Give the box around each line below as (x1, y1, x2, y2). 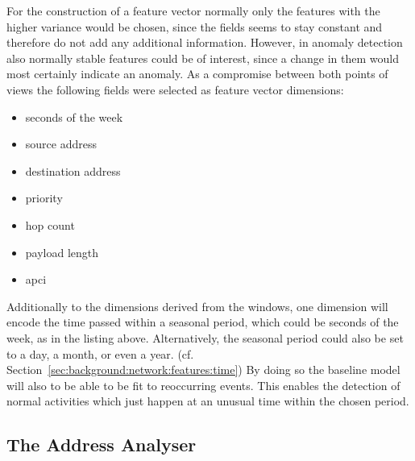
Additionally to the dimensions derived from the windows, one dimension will (6, 297, 388, 314)
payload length (25, 243, 99, 260)
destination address (25, 162, 121, 179)
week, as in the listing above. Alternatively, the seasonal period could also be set (6, 329, 404, 346)
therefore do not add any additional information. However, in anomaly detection (6, 34, 403, 51)
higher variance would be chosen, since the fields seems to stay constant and (6, 18, 383, 35)
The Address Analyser (6, 432, 197, 457)
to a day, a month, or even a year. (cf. (6, 345, 194, 362)
